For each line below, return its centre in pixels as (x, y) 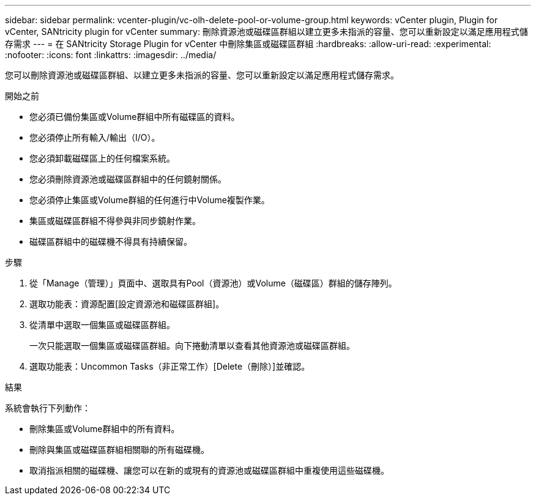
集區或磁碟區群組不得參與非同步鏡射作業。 (115, 221)
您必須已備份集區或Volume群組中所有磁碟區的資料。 (135, 117)
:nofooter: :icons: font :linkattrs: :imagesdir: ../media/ (111, 55)
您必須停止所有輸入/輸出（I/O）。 (95, 137)
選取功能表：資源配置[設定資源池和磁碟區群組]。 (127, 304)
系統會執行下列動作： (48, 408)
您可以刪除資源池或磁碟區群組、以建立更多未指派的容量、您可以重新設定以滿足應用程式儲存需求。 (202, 75)
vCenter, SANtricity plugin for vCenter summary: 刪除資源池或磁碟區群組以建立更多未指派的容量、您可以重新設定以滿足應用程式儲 (266, 32)
